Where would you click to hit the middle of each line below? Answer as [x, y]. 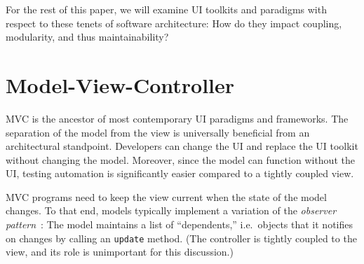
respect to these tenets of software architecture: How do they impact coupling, [174, 23]
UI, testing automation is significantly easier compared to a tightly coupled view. [180, 173]
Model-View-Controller [120, 84]
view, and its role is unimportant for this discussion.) [120, 252]
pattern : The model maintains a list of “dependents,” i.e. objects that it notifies [179, 224]
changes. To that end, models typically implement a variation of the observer [171, 210]
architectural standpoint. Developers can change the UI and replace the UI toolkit [182, 146]
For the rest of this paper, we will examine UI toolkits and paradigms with [166, 9]
